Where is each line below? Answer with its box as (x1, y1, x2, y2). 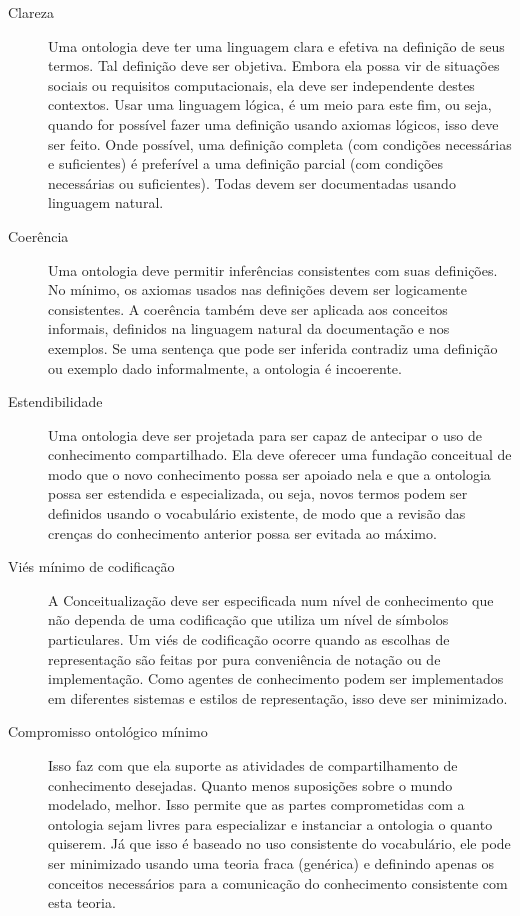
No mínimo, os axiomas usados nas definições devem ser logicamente (48, 279, 467, 300)
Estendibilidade (8, 391, 103, 412)
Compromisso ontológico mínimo (8, 721, 208, 742)
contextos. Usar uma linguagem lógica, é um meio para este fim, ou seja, (48, 94, 492, 115)
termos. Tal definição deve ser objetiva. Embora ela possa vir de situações (48, 55, 500, 76)
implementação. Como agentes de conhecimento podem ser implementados (48, 668, 504, 689)
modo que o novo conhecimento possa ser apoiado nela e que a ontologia (48, 463, 491, 484)
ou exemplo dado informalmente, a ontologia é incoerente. (48, 357, 402, 378)
